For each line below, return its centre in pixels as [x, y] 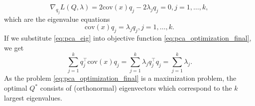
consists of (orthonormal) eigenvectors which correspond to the [136, 88]
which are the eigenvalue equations [57, 19]
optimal [16, 88]
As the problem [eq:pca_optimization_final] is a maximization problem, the [120, 78]
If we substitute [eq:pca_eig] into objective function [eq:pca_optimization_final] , [128, 38]
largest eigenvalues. [33, 97]
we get [14, 47]
